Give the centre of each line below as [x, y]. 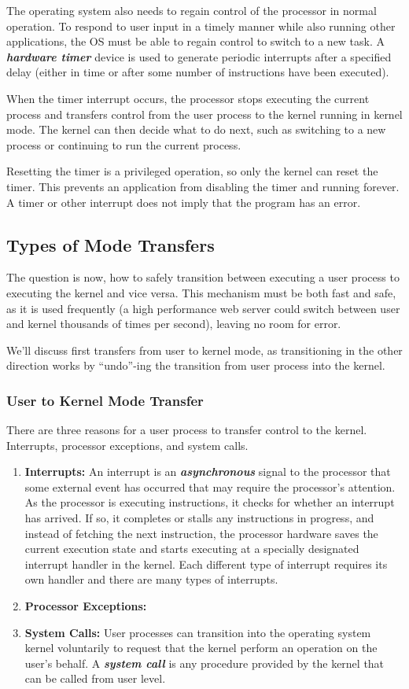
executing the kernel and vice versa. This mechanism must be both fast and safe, [201, 292]
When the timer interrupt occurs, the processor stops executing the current [188, 98]
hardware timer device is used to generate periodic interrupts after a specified [199, 56]
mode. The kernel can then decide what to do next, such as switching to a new [196, 129]
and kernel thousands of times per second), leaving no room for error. [174, 324]
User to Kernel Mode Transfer [105, 400]
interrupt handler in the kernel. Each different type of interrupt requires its [206, 564]
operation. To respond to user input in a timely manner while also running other [201, 26]
